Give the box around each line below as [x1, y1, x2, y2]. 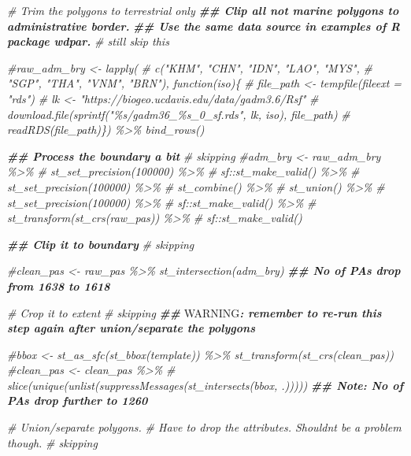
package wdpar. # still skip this [7, 33, 169, 50]
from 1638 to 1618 [7, 277, 110, 294]
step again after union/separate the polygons [7, 320, 255, 336]
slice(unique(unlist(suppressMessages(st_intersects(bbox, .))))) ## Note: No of [7, 376, 404, 393]
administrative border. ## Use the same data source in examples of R [7, 17, 401, 34]
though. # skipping [7, 434, 98, 450]
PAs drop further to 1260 [7, 392, 148, 409]
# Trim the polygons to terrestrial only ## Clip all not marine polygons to [7, 2, 399, 18]
